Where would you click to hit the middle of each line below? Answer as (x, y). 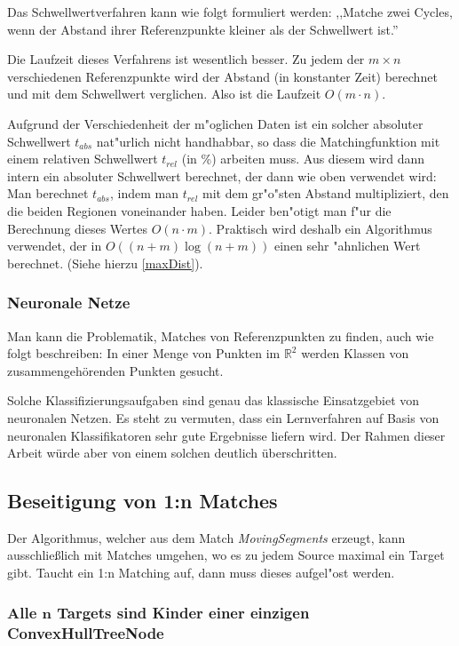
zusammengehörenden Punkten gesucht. (115, 370)
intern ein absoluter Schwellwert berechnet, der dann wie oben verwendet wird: (222, 175)
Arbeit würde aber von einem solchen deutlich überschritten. (172, 453)
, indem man (144, 193)
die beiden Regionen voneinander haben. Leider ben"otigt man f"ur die (199, 210)
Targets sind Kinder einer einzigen (183, 612)
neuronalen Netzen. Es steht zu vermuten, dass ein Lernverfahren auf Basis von (223, 417)
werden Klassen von (355, 353)
